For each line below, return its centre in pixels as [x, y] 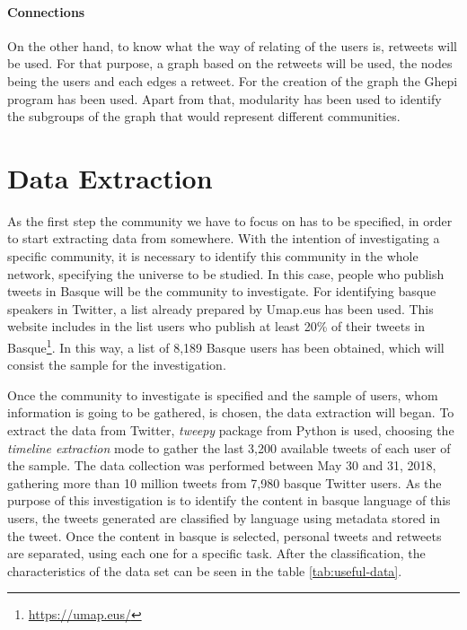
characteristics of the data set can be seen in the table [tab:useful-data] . [205, 570]
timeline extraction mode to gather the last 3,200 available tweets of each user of [229, 447]
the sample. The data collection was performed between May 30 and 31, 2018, [222, 465]
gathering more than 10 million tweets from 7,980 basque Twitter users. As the [225, 482]
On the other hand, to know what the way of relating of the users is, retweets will [232, 45]
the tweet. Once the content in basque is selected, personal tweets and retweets [225, 535]
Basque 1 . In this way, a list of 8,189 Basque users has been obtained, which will [226, 346]
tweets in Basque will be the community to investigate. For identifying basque [222, 291]
